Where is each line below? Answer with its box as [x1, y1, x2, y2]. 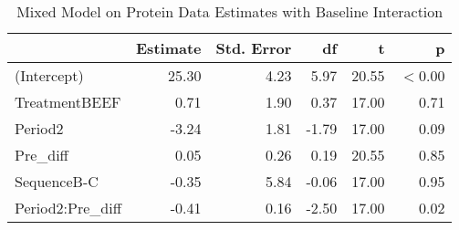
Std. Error [215, 37, 292, 58]
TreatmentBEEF [15, 91, 121, 112]
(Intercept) [15, 65, 84, 86]
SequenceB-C [15, 171, 99, 192]
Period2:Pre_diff [15, 197, 122, 218]
